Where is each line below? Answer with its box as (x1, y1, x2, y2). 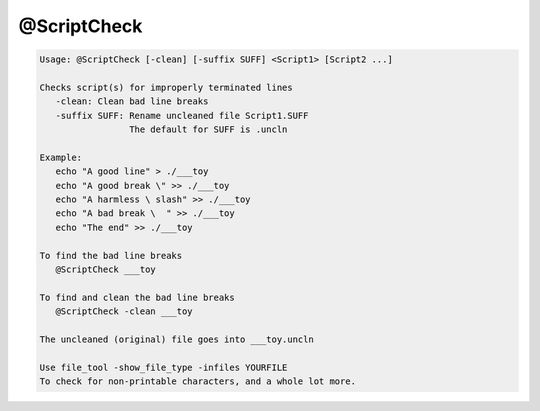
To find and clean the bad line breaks (39, 291, 235, 303)
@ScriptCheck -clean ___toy (55, 306, 194, 317)
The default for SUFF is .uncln (128, 124, 288, 135)
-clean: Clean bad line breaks (55, 96, 209, 107)
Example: (39, 151, 83, 163)
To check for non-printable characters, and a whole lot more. (39, 376, 357, 387)
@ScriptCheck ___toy (55, 264, 157, 275)
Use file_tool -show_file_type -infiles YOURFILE (39, 361, 288, 373)
